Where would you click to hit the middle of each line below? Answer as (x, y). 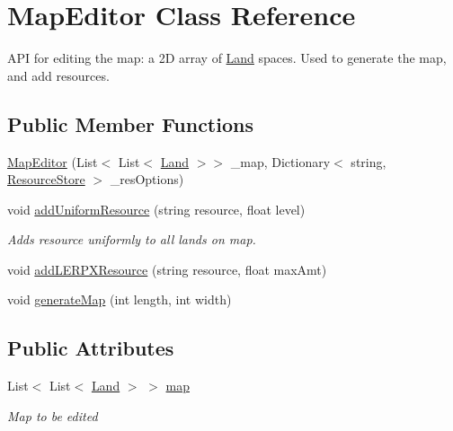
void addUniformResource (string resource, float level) (156, 209)
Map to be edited (53, 415)
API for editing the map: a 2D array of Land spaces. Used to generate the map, (227, 58)
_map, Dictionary (280, 161)
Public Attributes (91, 348)
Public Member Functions (130, 123)
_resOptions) (147, 179)
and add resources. (58, 75)
